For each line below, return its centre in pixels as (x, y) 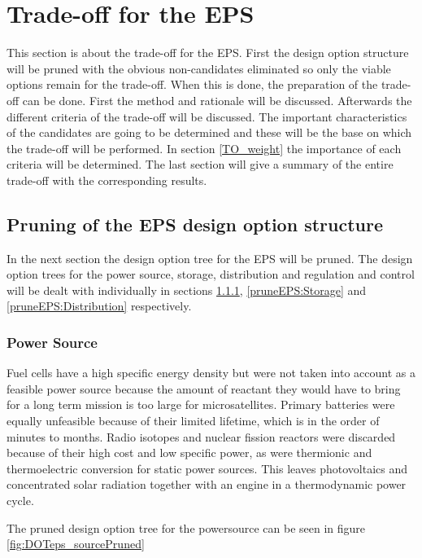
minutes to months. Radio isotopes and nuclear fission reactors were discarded (201, 436)
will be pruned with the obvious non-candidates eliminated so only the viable (199, 68)
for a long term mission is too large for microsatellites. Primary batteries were (201, 404)
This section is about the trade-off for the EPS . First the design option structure (208, 53)
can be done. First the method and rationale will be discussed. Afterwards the (217, 100)
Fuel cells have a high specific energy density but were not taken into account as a (211, 373)
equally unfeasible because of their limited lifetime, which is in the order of (193, 421)
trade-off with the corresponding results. (107, 180)
